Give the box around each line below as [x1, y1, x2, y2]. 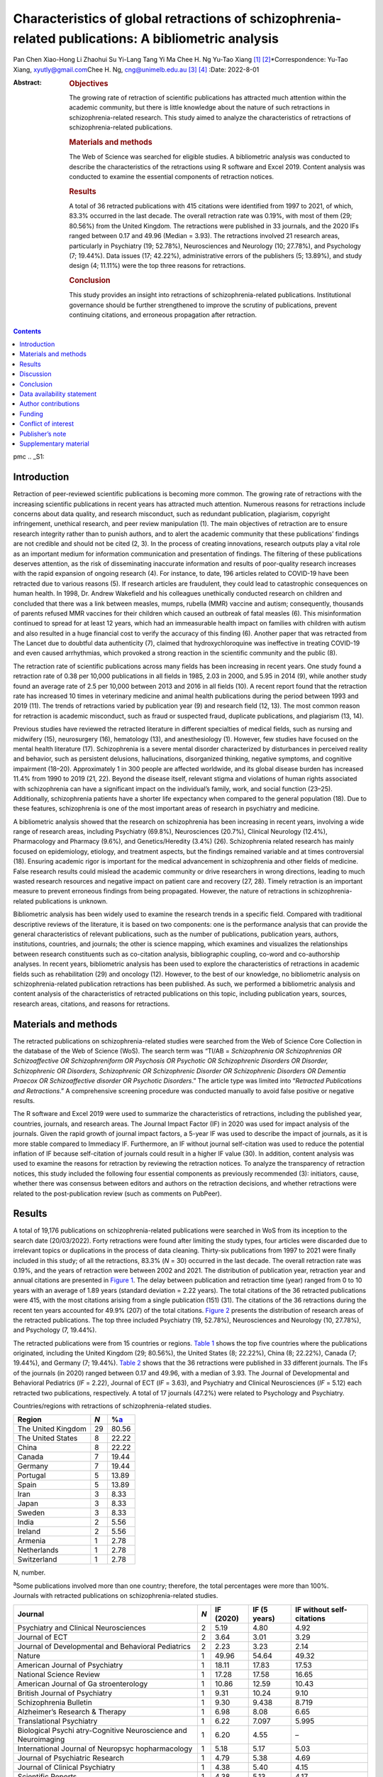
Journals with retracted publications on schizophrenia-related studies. [13, 1591, 218, 1600]
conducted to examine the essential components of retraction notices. [69, 173, 274, 181]
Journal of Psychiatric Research [17, 1753, 124, 1763]
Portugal [17, 1471, 46, 1481]
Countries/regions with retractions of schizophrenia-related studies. [13, 1402, 212, 1410]
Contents [13, 327, 42, 335]
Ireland [17, 1527, 41, 1537]
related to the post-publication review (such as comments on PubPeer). [13, 1189, 222, 1198]
